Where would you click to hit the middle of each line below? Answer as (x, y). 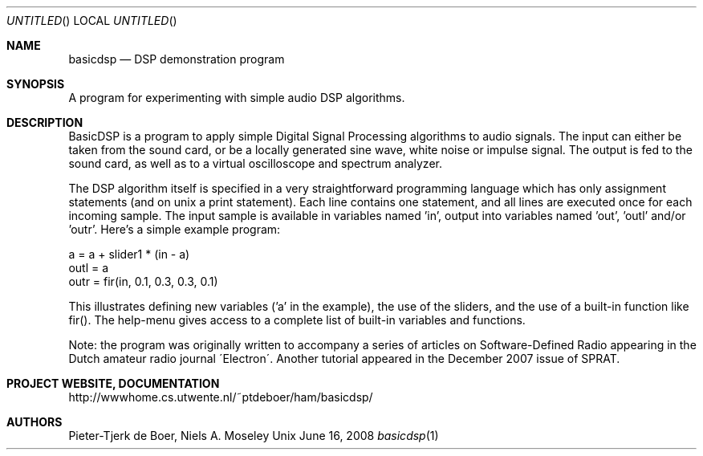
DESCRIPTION (45, 122)
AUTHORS (35, 422)
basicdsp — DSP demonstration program (177, 59)
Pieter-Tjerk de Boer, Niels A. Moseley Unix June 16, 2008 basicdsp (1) (254, 436)
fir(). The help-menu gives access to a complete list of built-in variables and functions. (297, 320)
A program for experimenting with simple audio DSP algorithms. (237, 98)
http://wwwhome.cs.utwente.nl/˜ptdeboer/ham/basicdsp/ (221, 397)
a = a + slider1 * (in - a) (129, 254)
